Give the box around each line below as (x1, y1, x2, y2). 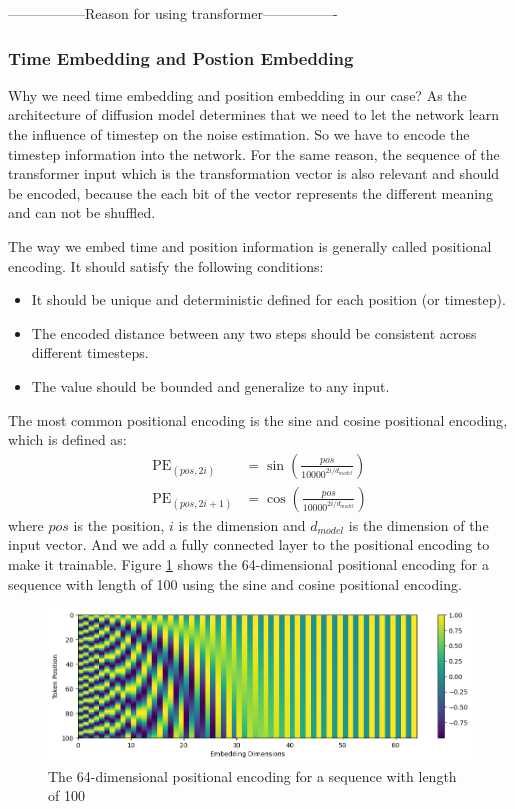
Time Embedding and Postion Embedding (8, 45, 354, 70)
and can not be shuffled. (8, 202, 156, 223)
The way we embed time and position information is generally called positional (8, 235, 492, 256)
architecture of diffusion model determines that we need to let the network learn (8, 104, 500, 125)
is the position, (73, 514, 165, 535)
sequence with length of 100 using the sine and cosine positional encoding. (8, 573, 462, 594)
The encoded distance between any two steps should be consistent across (31, 322, 477, 343)
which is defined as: (8, 429, 127, 450)
